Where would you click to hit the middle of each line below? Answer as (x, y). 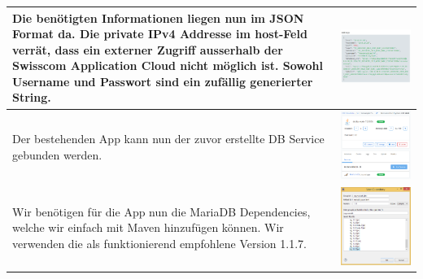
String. (32, 97)
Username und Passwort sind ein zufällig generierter (163, 81)
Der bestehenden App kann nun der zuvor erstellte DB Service (168, 139)
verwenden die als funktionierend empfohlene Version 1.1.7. (159, 243)
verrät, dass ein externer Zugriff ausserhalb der (148, 49)
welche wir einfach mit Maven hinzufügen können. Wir (148, 227)
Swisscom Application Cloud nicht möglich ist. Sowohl (168, 65)
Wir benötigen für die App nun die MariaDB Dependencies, (161, 211)
